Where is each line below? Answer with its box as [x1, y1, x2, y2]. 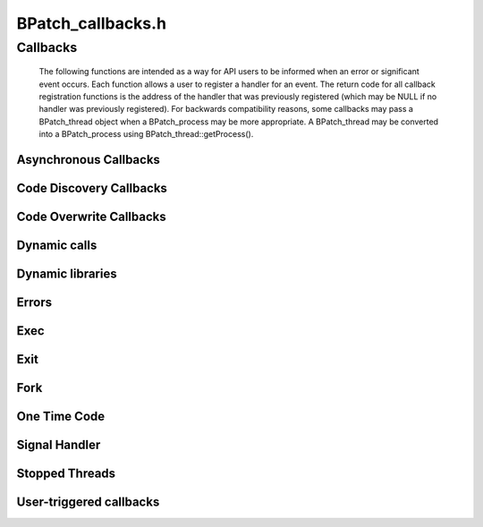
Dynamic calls [16, 238, 97, 253]
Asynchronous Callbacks [16, 152, 161, 167]
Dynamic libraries [16, 267, 117, 282]
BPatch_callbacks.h [16, 13, 167, 33]
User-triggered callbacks [16, 495, 160, 510]
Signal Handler [16, 438, 101, 453]
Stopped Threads [16, 466, 116, 481]
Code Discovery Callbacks [16, 180, 167, 196]
